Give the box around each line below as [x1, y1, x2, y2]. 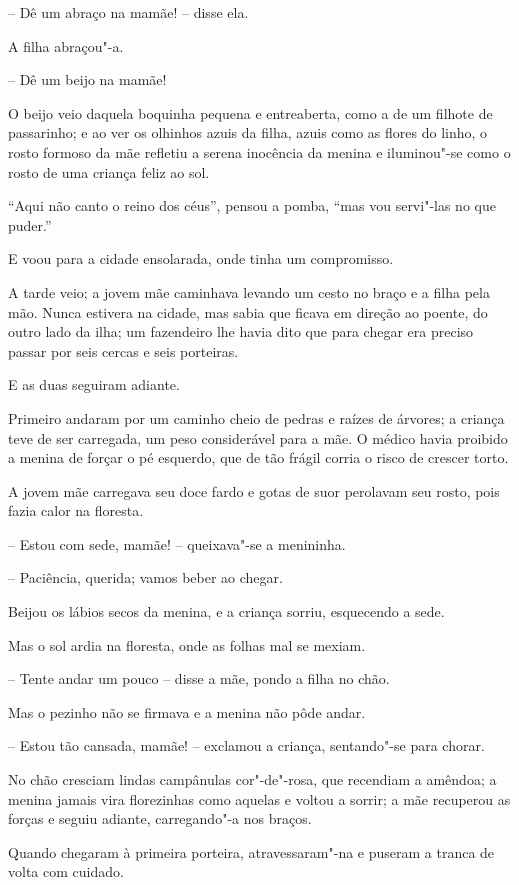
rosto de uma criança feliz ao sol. [8, 161, 210, 182]
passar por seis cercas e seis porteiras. [8, 340, 239, 361]
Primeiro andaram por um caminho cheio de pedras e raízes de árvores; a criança [8, 407, 505, 428]
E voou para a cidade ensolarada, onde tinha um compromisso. [8, 248, 394, 269]
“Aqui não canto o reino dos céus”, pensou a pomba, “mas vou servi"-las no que [8, 195, 496, 216]
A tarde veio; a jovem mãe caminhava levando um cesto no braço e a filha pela [8, 281, 490, 302]
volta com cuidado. [8, 861, 124, 882]
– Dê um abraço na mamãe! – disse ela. [8, 2, 249, 22]
